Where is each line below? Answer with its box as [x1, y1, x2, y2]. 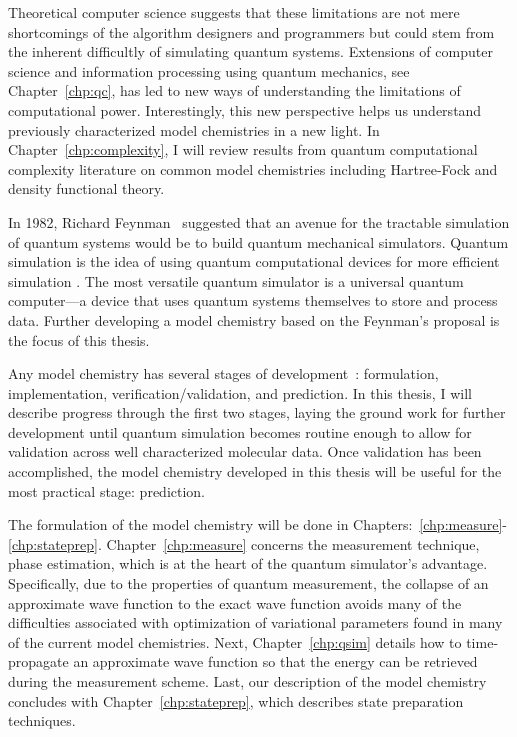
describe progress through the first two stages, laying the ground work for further [8, 402, 506, 423]
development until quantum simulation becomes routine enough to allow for [8, 421, 472, 442]
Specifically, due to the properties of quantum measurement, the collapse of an [8, 573, 489, 594]
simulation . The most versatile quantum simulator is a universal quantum [8, 270, 464, 291]
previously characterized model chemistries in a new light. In [8, 119, 380, 140]
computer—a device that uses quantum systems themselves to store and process [8, 290, 498, 311]
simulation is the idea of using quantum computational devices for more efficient [8, 251, 500, 272]
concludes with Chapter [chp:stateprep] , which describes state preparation [8, 690, 464, 711]
